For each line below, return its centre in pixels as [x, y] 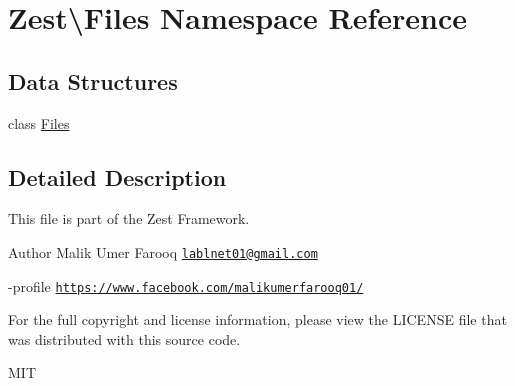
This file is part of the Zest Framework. [129, 218]
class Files [39, 122]
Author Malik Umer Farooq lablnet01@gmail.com [163, 251]
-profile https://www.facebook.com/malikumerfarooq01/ [186, 285]
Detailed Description [117, 176]
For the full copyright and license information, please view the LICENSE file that [257, 319]
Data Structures [93, 80]
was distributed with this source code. [124, 338]
